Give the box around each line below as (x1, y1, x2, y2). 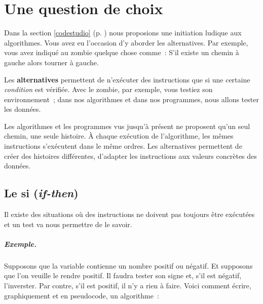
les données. (4, 104, 41, 114)
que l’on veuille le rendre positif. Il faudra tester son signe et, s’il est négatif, (4, 270, 242, 281)
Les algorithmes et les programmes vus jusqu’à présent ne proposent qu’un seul (4, 120, 250, 131)
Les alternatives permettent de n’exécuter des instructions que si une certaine (4, 74, 250, 84)
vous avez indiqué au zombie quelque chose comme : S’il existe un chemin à (4, 47, 239, 58)
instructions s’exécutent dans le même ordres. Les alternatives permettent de (4, 141, 242, 151)
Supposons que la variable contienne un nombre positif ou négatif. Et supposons (4, 260, 253, 271)
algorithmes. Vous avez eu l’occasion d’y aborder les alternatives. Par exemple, (4, 37, 248, 48)
